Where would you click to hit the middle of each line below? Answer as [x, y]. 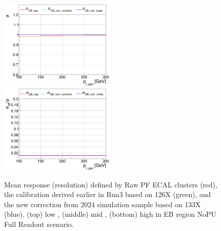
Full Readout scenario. [39, 224]
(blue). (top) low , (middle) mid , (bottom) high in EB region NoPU [110, 214]
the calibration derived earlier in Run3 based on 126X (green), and [107, 194]
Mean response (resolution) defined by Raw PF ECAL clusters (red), [111, 184]
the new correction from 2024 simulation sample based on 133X [102, 204]
